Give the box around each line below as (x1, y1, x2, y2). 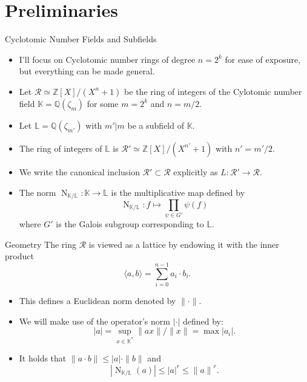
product (5, 250, 34, 262)
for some (87, 97, 119, 109)
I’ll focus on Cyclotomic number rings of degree (19, 53, 196, 65)
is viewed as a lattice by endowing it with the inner (88, 238, 279, 250)
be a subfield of (127, 118, 184, 131)
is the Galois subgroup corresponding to (56, 218, 204, 230)
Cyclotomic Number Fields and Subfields (5, 33, 157, 45)
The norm (19, 186, 56, 198)
